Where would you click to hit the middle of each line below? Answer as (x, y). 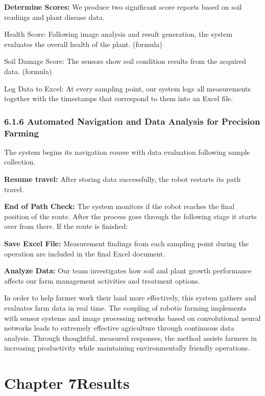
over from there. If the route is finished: (66, 226)
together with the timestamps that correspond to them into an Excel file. (119, 98)
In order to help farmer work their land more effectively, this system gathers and (130, 298)
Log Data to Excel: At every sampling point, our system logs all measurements (127, 88)
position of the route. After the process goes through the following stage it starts (130, 216)
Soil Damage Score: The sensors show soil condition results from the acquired (125, 61)
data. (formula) (28, 71)
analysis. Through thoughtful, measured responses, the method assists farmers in (130, 337)
